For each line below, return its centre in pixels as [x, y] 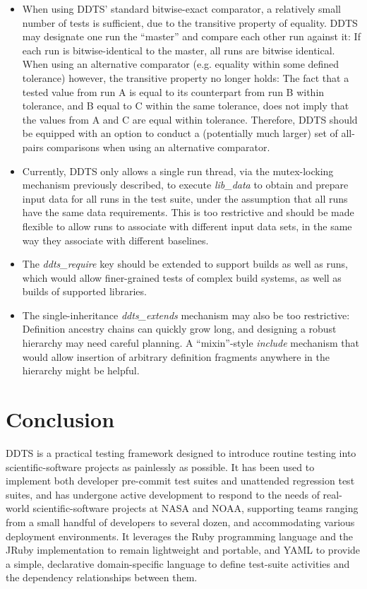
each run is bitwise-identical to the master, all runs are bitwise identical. [179, 50]
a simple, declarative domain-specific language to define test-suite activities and [178, 563]
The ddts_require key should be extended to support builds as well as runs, [185, 264]
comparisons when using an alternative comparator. [158, 147]
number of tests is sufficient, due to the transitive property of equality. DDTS [190, 22]
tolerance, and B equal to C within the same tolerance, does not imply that [186, 106]
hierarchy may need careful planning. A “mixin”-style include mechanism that [191, 343]
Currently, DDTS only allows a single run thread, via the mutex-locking [178, 171]
